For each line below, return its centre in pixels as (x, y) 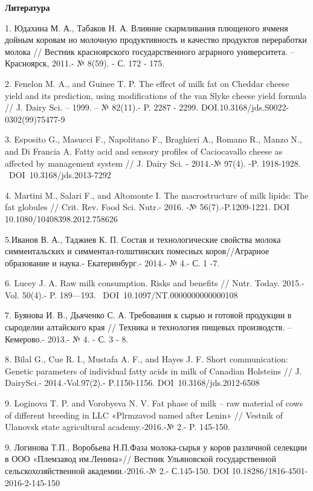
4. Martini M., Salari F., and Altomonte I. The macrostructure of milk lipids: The (157, 195)
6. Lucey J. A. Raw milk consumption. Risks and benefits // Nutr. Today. (142, 283)
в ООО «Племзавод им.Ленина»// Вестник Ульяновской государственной (140, 459)
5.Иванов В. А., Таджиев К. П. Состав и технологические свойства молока (143, 239)
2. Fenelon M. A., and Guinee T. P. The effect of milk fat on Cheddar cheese (147, 83)
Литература (27, 7)
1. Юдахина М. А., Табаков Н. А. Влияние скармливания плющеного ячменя (147, 27)
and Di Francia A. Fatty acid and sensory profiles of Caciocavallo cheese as (144, 151)
